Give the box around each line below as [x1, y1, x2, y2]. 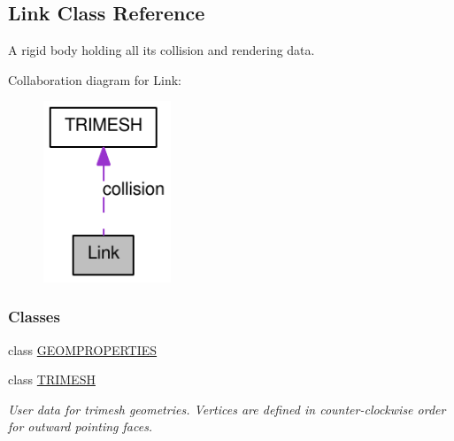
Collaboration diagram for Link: [8, 70, 181, 89]
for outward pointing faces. [8, 417, 153, 436]
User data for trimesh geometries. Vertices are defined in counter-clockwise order [8, 399, 446, 418]
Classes [8, 306, 60, 328]
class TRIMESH [8, 370, 96, 389]
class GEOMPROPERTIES [8, 340, 158, 359]
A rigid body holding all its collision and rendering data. [8, 41, 315, 59]
